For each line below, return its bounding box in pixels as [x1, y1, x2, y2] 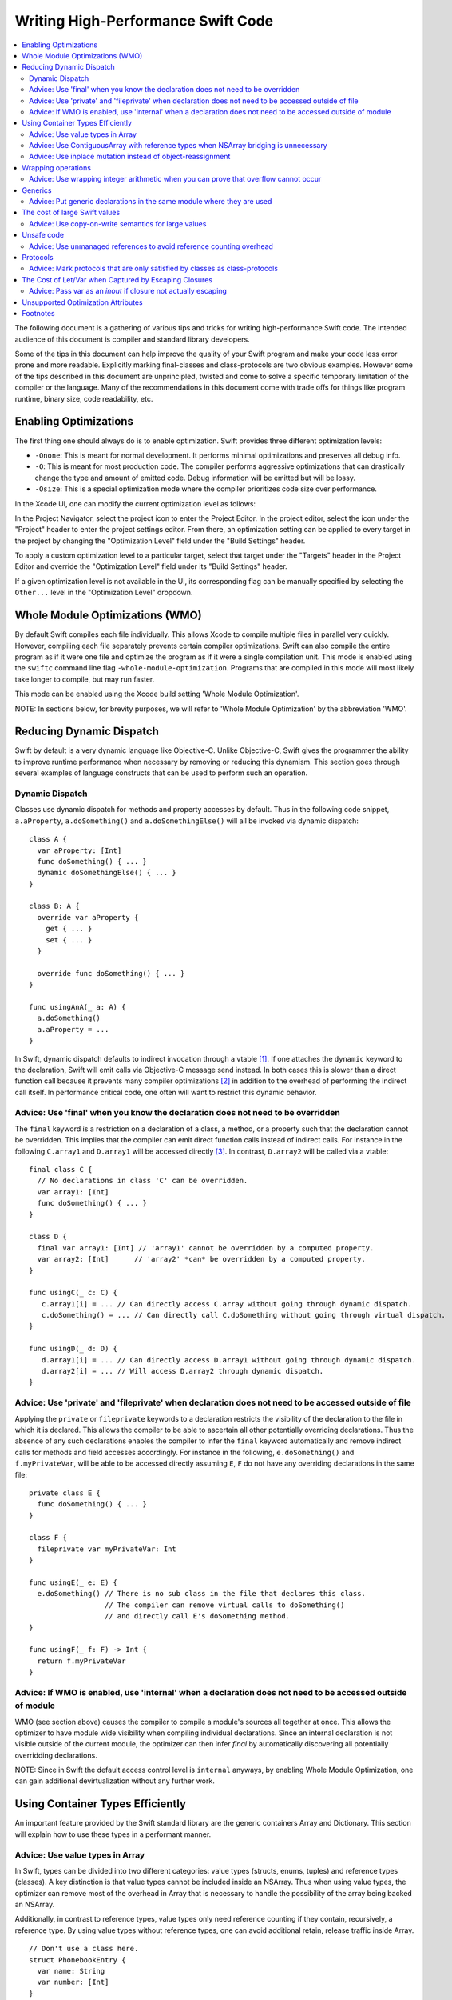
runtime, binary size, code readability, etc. [14, 394, 153, 403]
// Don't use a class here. [29, 1944, 139, 1954]
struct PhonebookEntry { [29, 1955, 126, 1964]
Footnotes [22, 308, 55, 318]
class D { [29, 1232, 67, 1242]
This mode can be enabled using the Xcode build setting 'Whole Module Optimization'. [14, 689, 299, 699]
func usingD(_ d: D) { [29, 1344, 118, 1354]
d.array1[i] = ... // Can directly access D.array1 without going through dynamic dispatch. [41, 1355, 417, 1364]
